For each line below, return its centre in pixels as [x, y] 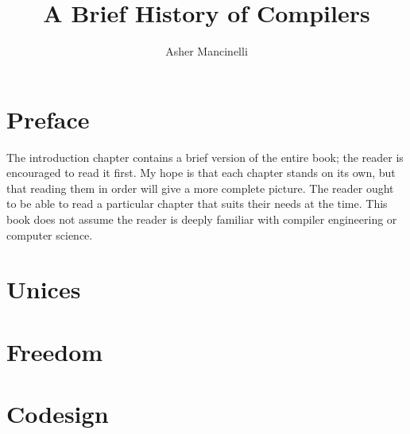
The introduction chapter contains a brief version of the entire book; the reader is [205, 157]
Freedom [55, 351]
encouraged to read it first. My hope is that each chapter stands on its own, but [201, 173]
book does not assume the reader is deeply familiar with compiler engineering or [202, 219]
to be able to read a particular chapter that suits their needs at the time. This [197, 204]
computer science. [50, 234]
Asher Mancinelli [207, 51]
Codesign [58, 414]
